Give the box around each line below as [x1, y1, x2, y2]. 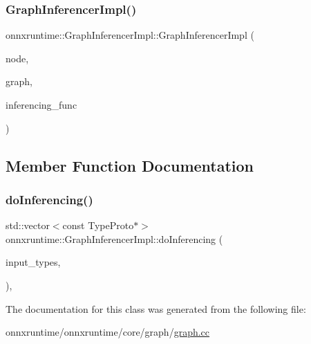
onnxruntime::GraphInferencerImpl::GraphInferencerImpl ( [6, 28, 254, 42]
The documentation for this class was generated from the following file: [6, 301, 306, 316]
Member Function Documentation [6, 154, 254, 176]
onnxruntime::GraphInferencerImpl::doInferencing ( [6, 231, 223, 246]
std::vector [6, 218, 50, 233]
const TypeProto [62, 218, 134, 233]
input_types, [6, 255, 61, 269]
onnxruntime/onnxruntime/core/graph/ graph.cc [6, 325, 210, 339]
